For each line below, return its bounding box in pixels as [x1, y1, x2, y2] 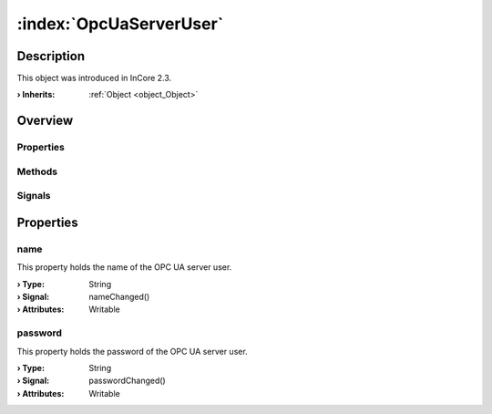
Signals [16, 190, 51, 202]
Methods [16, 165, 58, 178]
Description [16, 48, 86, 64]
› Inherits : [16, 89, 56, 100]
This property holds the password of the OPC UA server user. [16, 346, 248, 357]
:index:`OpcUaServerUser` [16, 14, 224, 34]
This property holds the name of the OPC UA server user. [16, 262, 232, 273]
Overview [16, 113, 74, 129]
